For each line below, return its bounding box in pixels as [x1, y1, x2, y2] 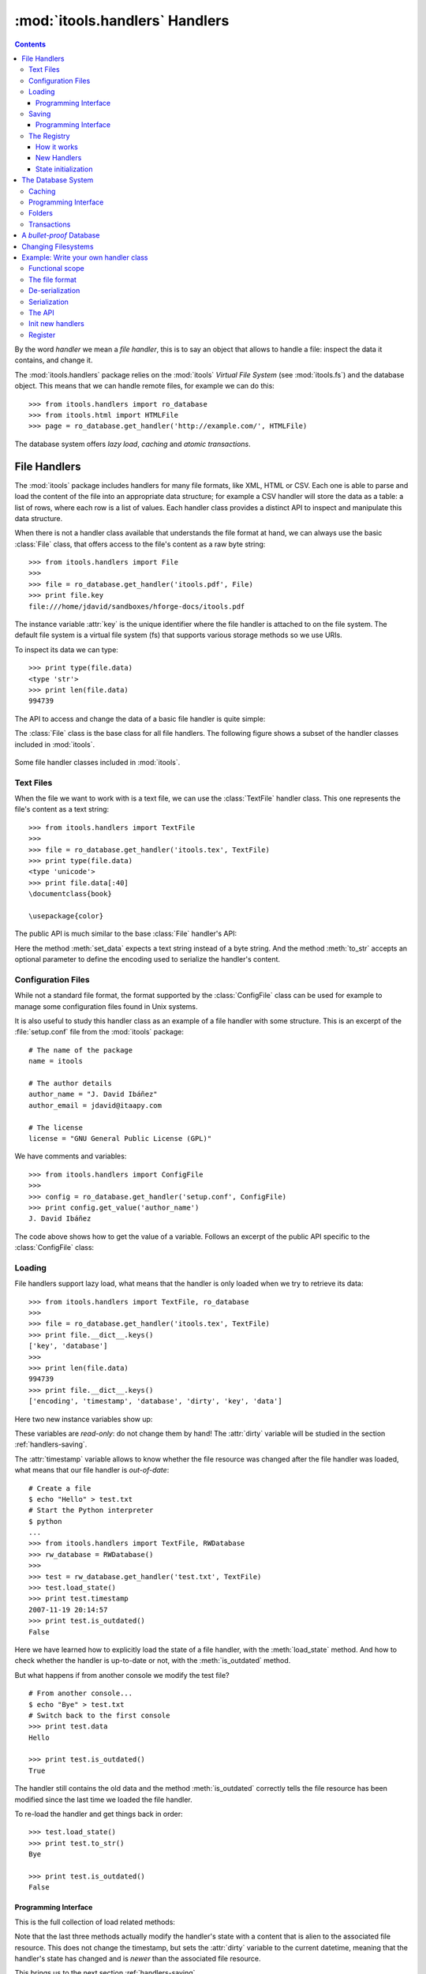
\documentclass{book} [28, 889, 112, 899]
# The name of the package [28, 1045, 133, 1054]
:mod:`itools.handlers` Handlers [14, 12, 230, 29]
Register [28, 330, 56, 340]
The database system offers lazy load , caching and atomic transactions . [14, 439, 252, 448]
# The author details [28, 1079, 112, 1088]
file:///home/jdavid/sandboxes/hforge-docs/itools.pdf [28, 602, 245, 611]
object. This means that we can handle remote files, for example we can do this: [14, 381, 275, 391]
